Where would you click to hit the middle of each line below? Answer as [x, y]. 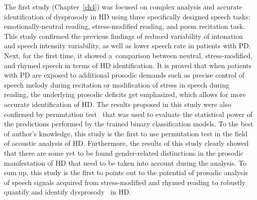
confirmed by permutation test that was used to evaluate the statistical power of [128, 114]
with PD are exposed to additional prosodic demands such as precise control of [124, 75]
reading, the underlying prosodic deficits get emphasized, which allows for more [125, 94]
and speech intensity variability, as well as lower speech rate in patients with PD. [128, 46]
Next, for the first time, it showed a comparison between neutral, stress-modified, [128, 55]
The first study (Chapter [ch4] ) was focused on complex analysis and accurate [123, 6]
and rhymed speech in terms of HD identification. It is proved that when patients [128, 65]
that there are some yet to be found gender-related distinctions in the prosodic [124, 152]
